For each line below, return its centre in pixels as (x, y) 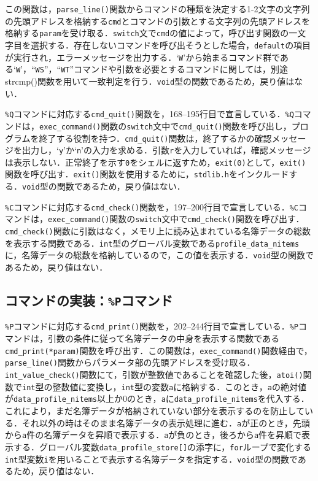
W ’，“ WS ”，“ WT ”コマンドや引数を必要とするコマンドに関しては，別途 (152, 69)
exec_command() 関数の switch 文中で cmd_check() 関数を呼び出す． (176, 219)
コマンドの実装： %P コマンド (89, 300)
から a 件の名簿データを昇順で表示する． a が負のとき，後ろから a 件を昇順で (153, 435)
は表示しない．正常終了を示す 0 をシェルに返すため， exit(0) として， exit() (156, 162)
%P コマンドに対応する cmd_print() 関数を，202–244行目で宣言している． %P (152, 326)
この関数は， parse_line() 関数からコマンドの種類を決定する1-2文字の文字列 (157, 9)
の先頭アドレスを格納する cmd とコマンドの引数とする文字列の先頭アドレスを (158, 21)
